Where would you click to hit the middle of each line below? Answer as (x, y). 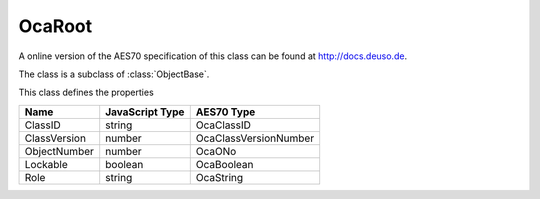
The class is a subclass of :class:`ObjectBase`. (114, 74)
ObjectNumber (59, 151)
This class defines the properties (86, 92)
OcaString (219, 177)
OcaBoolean (224, 164)
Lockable (46, 164)
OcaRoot (55, 26)
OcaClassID (223, 125)
